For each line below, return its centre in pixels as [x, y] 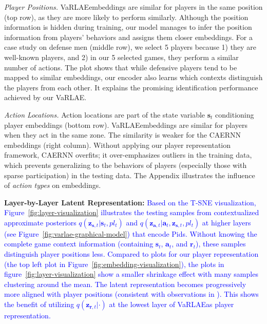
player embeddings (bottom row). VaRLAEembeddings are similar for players [126, 125]
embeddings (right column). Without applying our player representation [118, 145]
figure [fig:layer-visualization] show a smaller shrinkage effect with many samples [131, 274]
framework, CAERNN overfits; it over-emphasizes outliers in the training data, [128, 155]
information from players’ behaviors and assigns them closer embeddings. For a [128, 37]
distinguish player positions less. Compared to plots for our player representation [131, 254]
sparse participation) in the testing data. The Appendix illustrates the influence [130, 175]
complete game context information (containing [79, 244]
